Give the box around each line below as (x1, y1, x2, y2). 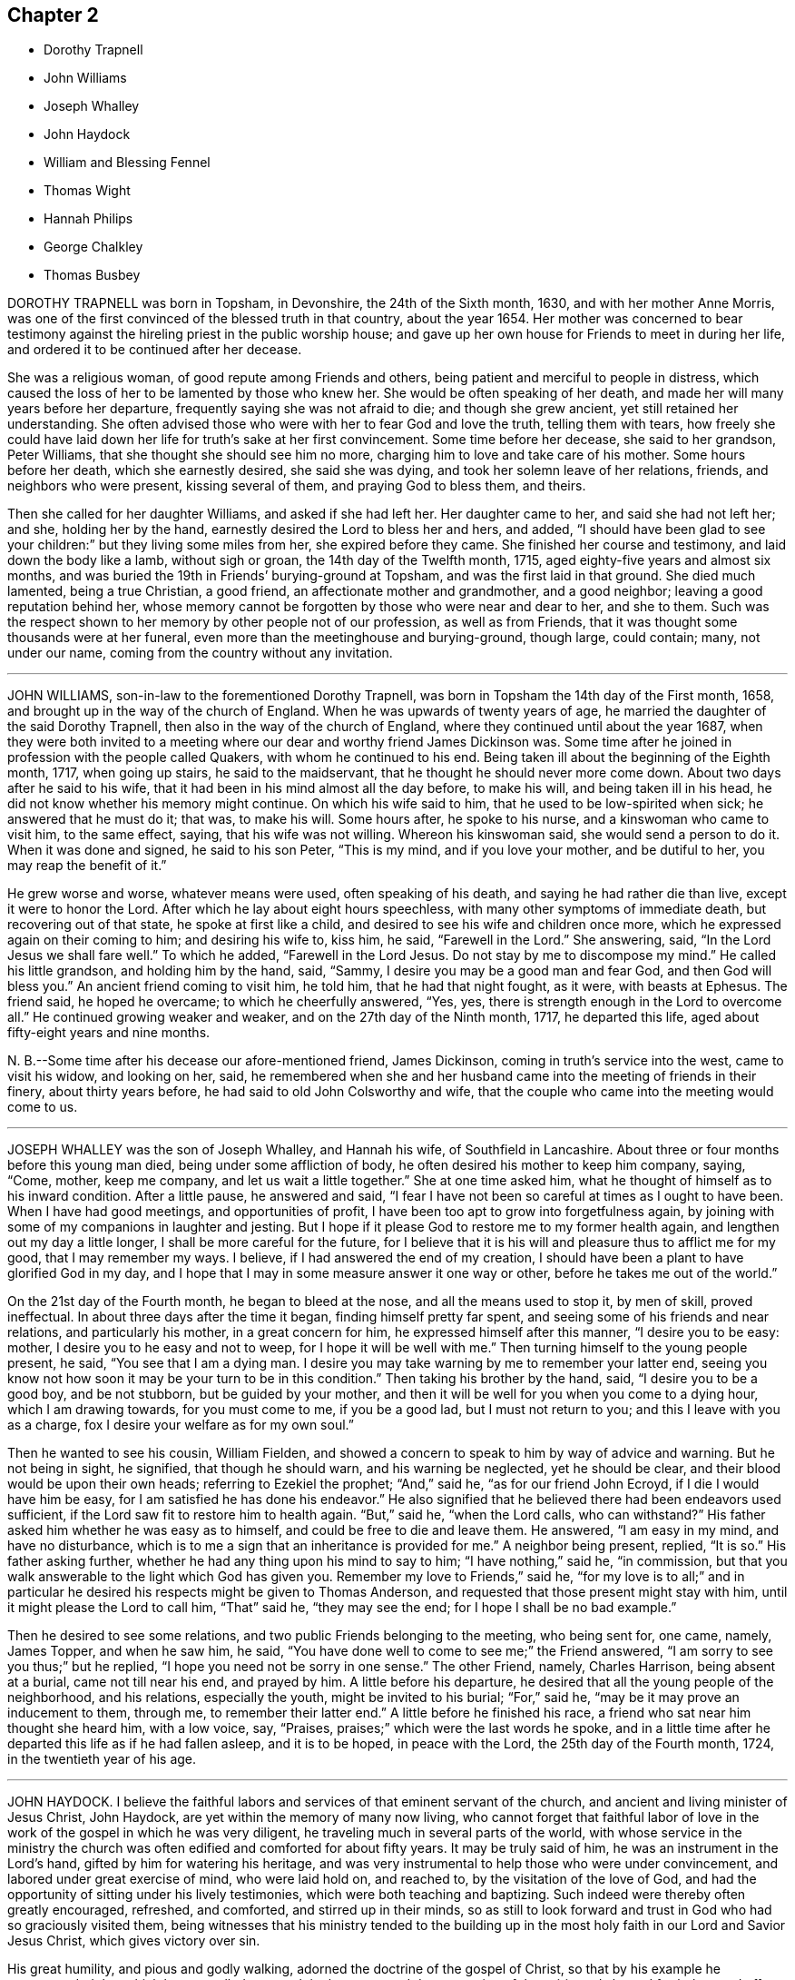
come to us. (7, 1099, 78, 1115)
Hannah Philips (44, 211, 133, 227)
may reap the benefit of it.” (7, 857, 167, 874)
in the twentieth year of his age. (7, 1751, 197, 1767)
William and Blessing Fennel (44, 154, 211, 171)
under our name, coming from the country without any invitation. (7, 645, 393, 661)
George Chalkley (44, 239, 143, 255)
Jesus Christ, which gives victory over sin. (7, 1933, 260, 1949)
